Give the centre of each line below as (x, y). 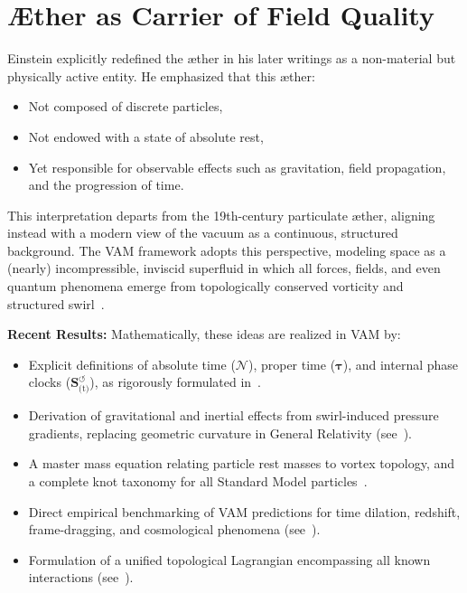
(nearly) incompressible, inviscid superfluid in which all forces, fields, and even (224, 268)
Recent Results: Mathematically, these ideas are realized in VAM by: (204, 334)
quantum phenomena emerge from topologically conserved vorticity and (205, 286)
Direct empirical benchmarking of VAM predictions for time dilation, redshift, (244, 511)
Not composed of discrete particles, (126, 106)
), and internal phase (401, 364)
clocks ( (50, 382)
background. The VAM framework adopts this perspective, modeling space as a (227, 250)
